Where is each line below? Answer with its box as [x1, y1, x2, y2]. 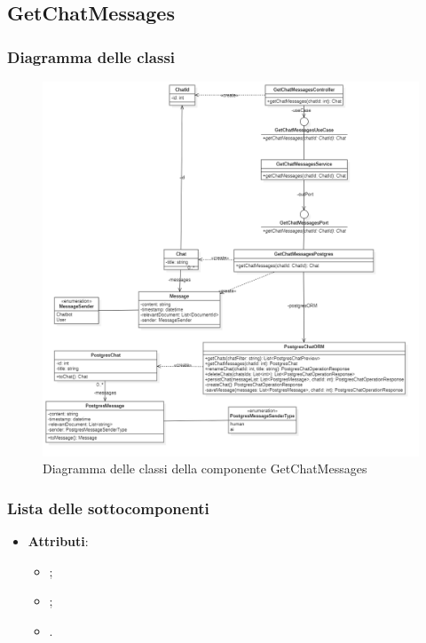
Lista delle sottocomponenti [7, 496, 209, 519]
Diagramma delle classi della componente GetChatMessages [43, 459, 367, 478]
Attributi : [28, 531, 89, 550]
